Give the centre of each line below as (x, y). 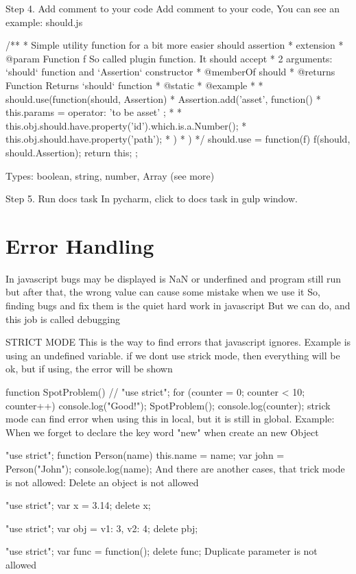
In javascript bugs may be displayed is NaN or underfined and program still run (174, 278)
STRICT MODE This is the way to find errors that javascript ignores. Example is (178, 342)
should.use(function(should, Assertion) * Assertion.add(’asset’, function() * (163, 98)
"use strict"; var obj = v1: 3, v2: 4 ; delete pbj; (102, 528)
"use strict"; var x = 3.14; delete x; (78, 505)
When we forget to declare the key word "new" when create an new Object (162, 432)
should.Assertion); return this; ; (72, 152)
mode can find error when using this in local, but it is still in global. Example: (170, 419)
